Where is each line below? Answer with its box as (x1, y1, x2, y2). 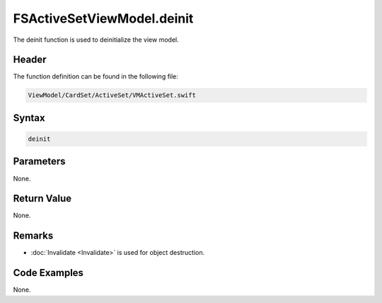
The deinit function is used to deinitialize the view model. (13, 35, 180, 44)
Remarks (13, 230, 54, 242)
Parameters (13, 156, 66, 168)
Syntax (13, 112, 45, 124)
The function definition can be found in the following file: (13, 72, 178, 81)
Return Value (13, 193, 72, 205)
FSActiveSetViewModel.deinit (13, 11, 194, 26)
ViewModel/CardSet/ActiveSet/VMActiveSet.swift (28, 91, 196, 99)
